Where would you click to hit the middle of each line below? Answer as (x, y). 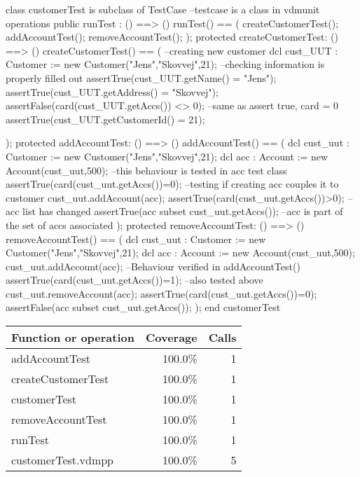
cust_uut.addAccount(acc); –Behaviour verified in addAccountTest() (153, 266)
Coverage (171, 338)
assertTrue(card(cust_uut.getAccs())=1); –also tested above (134, 280)
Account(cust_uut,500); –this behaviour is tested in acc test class (146, 170)
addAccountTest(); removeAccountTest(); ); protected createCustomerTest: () (172, 37)
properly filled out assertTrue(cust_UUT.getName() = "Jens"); (141, 77)
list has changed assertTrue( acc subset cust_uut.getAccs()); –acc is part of (183, 211)
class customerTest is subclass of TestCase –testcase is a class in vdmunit (163, 9)
